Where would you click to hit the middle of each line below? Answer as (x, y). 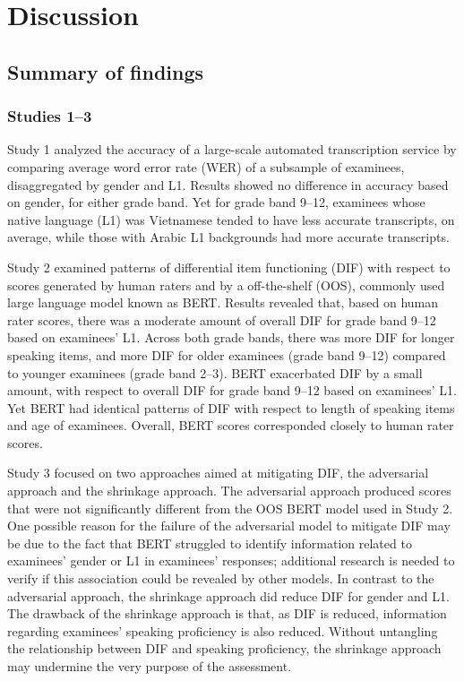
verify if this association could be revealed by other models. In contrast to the (221, 578)
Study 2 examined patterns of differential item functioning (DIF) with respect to (229, 267)
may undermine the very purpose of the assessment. (150, 666)
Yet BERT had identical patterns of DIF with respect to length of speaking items (231, 407)
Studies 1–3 (50, 116)
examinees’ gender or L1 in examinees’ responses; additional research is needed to (231, 560)
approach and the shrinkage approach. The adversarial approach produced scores (229, 491)
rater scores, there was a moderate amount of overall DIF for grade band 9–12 (222, 319)
